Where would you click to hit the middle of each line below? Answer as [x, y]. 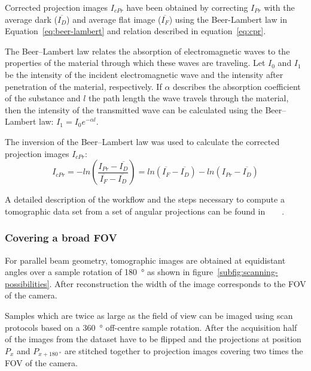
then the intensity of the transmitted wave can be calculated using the [134, 109]
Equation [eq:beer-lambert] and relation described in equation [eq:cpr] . [135, 31]
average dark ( [31, 19]
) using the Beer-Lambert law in [228, 19]
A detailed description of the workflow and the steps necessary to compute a [145, 199]
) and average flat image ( [114, 19]
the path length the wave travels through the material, [189, 98]
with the [279, 7]
